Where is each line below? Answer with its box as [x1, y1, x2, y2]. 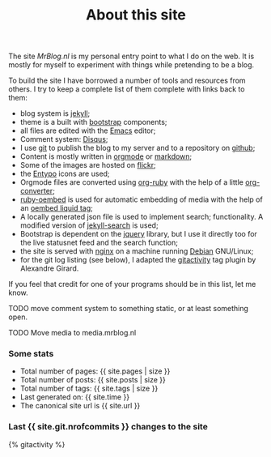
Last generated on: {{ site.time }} [19, 392, 130, 402]
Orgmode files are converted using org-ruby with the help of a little [19, 177, 244, 187]
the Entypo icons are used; [19, 169, 111, 179]
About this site [86, 6, 186, 24]
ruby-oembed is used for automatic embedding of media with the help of [19, 194, 263, 204]
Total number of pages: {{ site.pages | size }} [19, 366, 171, 376]
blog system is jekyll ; [19, 109, 91, 118]
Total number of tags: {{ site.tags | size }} [19, 383, 159, 394]
